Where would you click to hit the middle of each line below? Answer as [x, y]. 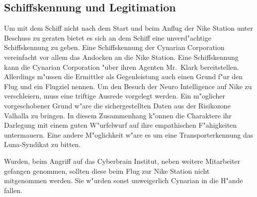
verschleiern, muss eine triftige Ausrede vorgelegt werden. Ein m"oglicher [115, 96]
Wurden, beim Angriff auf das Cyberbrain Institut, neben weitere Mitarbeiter [122, 161]
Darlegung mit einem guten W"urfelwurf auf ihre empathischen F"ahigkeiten [121, 125]
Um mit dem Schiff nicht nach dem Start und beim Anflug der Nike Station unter [129, 28]
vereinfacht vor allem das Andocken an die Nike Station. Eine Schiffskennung [121, 57]
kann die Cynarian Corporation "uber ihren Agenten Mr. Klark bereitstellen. [122, 67]
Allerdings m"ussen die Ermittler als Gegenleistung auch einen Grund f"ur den [124, 76]
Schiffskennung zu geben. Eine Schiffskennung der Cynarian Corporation [114, 47]
